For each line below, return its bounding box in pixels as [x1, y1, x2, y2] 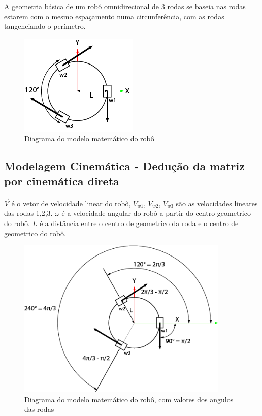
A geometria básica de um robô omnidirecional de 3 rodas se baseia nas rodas [4, 1, 246, 11]
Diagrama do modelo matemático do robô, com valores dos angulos [24, 394, 234, 404]
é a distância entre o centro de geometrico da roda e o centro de [39, 217, 239, 228]
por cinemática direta [4, 173, 119, 188]
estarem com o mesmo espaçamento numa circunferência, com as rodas [4, 11, 224, 21]
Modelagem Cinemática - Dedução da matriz [4, 158, 245, 174]
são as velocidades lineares [176, 198, 258, 208]
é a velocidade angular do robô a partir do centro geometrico [61, 208, 251, 218]
